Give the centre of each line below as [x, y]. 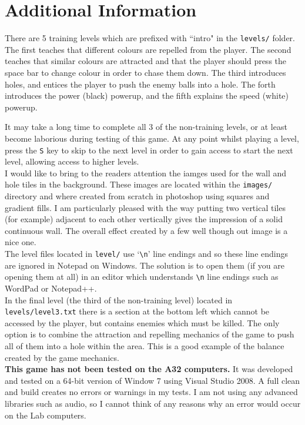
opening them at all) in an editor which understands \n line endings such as [142, 277]
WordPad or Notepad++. [51, 288]
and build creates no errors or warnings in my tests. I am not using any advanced [151, 392]
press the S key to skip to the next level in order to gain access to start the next [149, 150]
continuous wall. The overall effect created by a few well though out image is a [146, 230]
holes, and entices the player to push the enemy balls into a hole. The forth [140, 84]
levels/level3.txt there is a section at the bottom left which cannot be [137, 311]
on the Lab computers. [46, 415]
